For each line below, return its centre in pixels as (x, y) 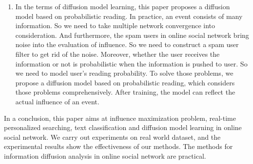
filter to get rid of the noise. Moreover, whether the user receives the (117, 54)
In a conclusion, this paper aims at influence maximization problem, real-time (120, 118)
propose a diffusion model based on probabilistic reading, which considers (125, 82)
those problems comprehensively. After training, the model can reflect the (125, 92)
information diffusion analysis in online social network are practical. (105, 156)
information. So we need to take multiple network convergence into (115, 25)
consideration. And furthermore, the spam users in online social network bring (132, 35)
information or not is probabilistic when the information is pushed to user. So (131, 63)
